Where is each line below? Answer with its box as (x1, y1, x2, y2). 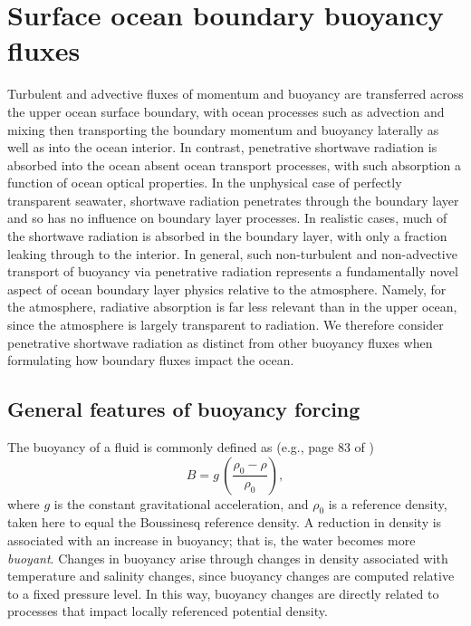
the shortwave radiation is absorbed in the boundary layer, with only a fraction (7, 226, 447, 246)
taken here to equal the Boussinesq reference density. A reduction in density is (7, 513, 442, 532)
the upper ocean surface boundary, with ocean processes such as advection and (7, 101, 445, 120)
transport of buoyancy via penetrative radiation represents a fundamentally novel (7, 262, 458, 281)
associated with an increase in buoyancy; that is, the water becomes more (7, 531, 416, 549)
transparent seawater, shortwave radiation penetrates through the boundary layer (7, 190, 459, 209)
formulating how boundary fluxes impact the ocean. (7, 351, 294, 370)
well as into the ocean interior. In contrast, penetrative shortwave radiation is (7, 138, 437, 157)
